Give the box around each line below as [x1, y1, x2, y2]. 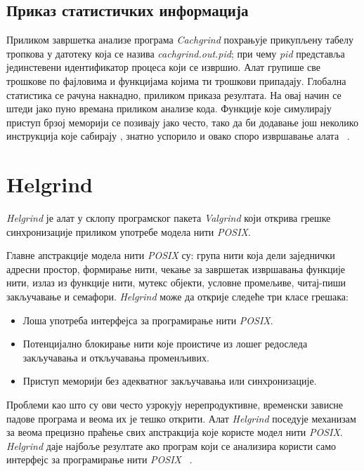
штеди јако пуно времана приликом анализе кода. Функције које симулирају [6, 101, 332, 116]
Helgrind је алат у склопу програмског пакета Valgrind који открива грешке [6, 211, 331, 225]
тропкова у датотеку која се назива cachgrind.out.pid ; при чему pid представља [6, 46, 345, 60]
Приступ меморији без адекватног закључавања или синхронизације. [22, 373, 317, 388]
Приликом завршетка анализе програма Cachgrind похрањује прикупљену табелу [6, 32, 354, 47]
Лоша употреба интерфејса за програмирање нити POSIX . [22, 312, 273, 327]
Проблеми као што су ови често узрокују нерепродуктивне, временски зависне [6, 397, 344, 412]
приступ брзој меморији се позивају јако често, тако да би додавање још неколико [6, 114, 358, 129]
